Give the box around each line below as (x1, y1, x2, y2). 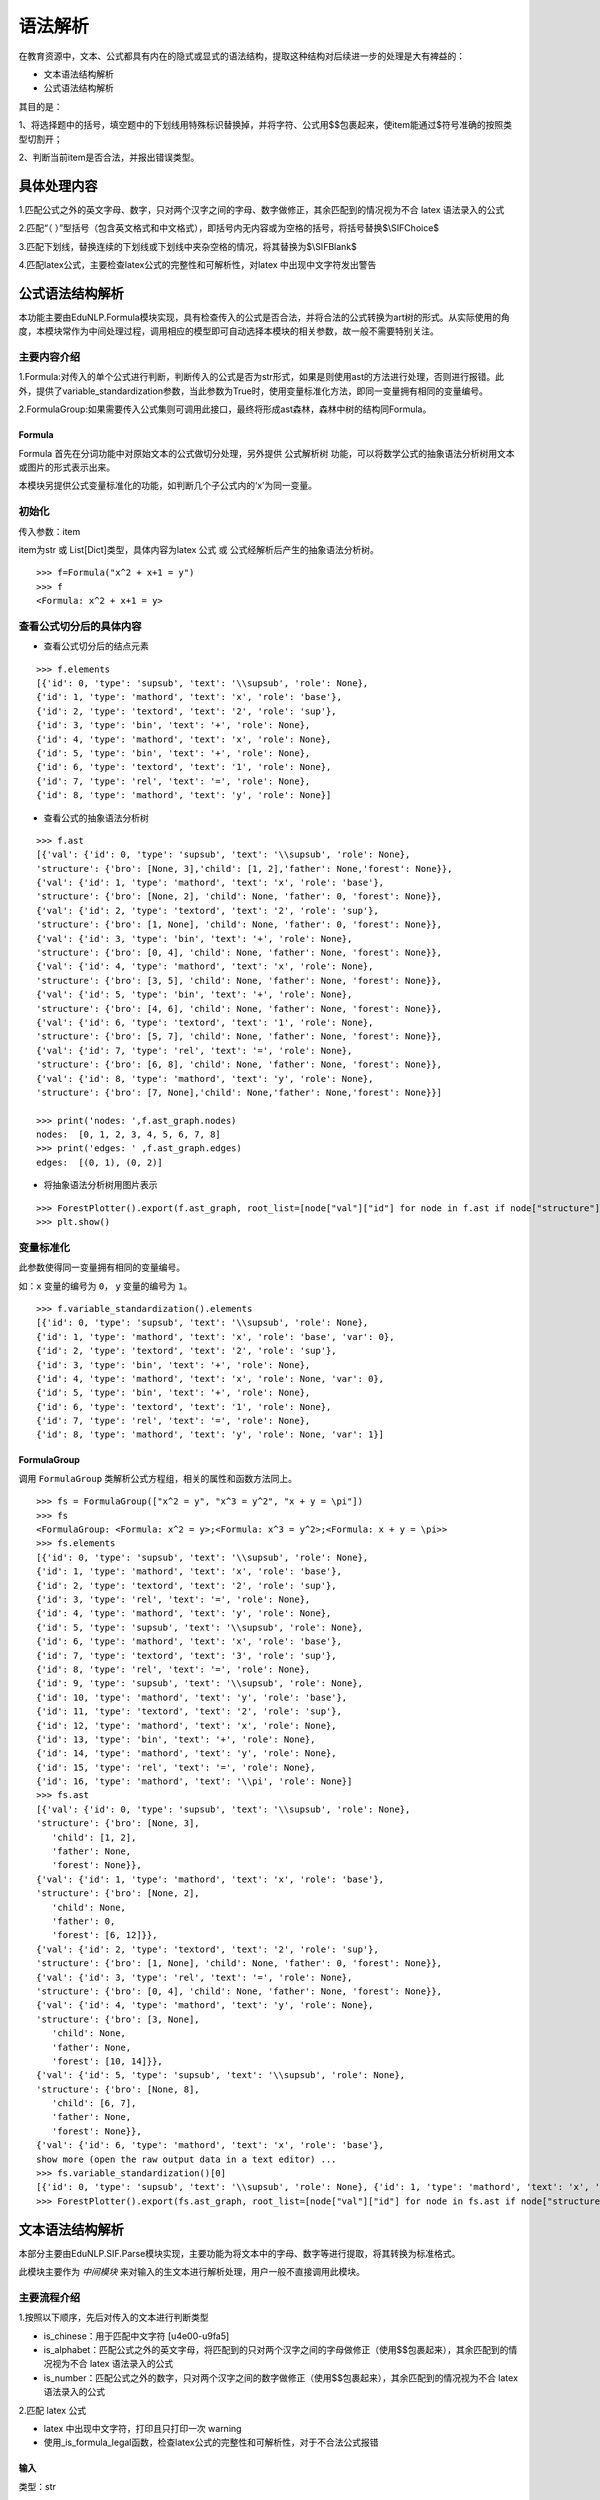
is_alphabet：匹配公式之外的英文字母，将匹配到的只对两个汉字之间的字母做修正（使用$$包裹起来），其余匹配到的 (43, 2344, 509, 2356)
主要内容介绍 (18, 350, 81, 364)
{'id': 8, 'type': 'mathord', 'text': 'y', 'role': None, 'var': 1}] (36, 1429, 385, 1440)
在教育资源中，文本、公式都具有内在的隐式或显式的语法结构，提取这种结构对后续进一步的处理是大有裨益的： (18, 50, 465, 62)
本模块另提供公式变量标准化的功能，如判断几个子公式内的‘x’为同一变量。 (18, 480, 317, 492)
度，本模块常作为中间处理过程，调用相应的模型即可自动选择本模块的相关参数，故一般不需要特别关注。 (18, 325, 439, 337)
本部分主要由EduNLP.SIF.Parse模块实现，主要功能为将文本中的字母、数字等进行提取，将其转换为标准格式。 (18, 2247, 461, 2259)
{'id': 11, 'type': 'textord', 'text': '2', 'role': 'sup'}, (36, 1706, 342, 1717)
